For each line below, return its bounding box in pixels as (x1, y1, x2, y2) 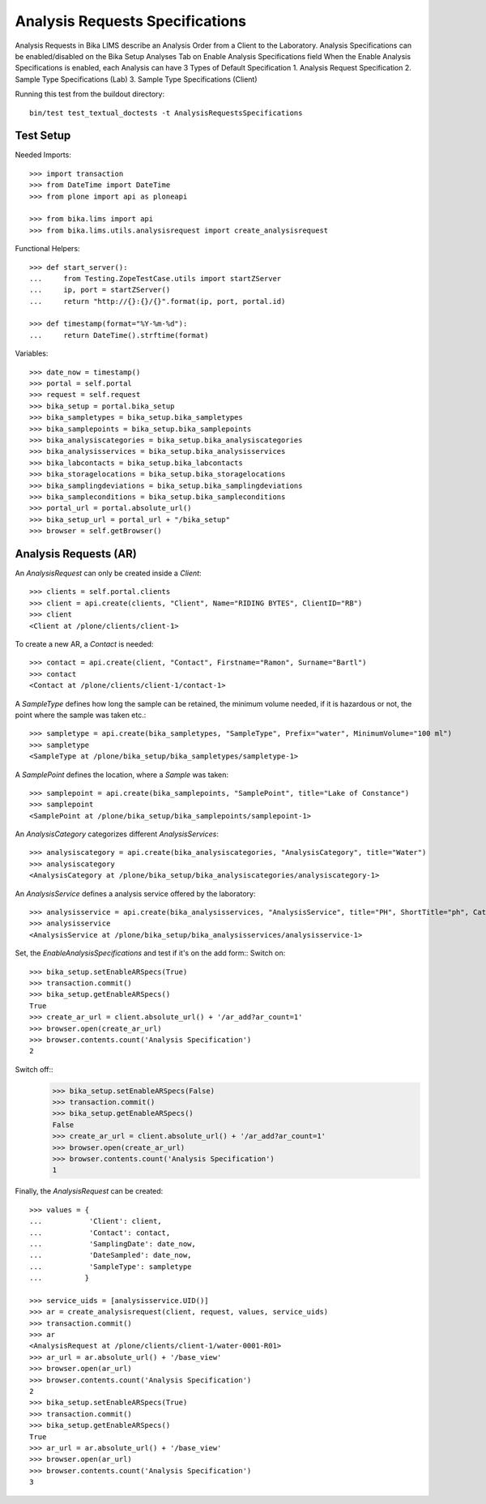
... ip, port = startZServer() (29, 285, 171, 295)
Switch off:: (15, 1064, 53, 1074)
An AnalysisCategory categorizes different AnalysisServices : (15, 829, 219, 839)
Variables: (15, 348, 49, 358)
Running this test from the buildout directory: (15, 89, 165, 99)
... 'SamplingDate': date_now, (29, 1239, 196, 1248)
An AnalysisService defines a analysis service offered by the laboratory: (15, 888, 256, 899)
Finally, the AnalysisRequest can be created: (15, 1186, 164, 1196)
